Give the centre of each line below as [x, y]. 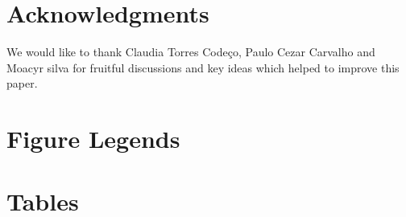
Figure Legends [93, 139]
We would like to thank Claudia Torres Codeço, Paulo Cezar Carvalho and [191, 52]
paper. [22, 83]
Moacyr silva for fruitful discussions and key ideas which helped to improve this [203, 67]
